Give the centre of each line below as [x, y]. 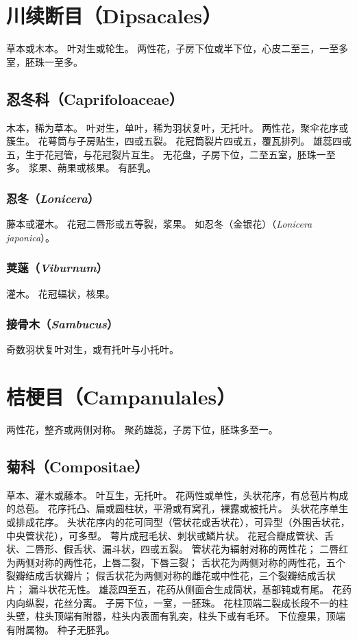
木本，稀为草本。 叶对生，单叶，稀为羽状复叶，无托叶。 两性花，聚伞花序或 [177, 127]
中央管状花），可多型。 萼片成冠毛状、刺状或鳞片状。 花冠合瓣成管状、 [165, 535]
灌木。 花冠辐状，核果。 [61, 293]
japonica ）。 [31, 237]
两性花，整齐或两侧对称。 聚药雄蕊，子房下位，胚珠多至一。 [142, 430]
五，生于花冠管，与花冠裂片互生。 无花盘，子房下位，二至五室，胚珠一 [166, 154]
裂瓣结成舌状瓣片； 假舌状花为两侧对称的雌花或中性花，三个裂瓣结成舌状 [171, 576]
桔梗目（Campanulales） [121, 397]
